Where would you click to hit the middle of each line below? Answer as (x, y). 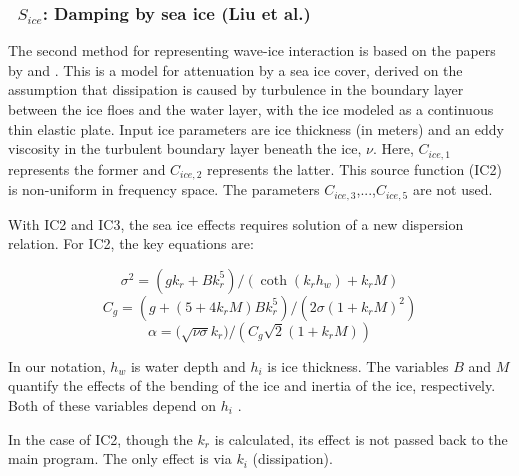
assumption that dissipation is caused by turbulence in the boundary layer (236, 89)
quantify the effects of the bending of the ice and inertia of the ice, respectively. (252, 385)
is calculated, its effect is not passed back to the (361, 438)
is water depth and (188, 365)
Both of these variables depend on (112, 404)
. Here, (393, 148)
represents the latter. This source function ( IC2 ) (354, 168)
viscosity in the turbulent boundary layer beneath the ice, (185, 148)
